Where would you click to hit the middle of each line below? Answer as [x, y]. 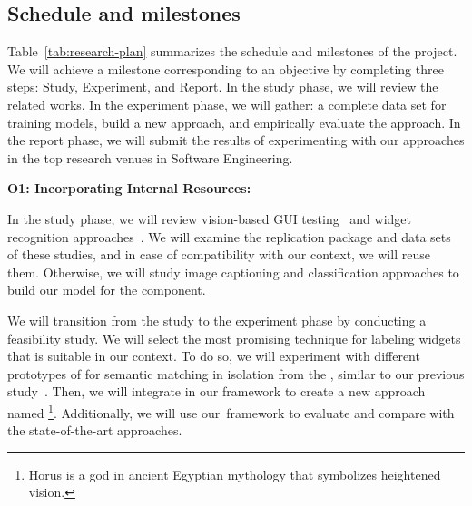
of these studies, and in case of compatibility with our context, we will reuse [219, 254]
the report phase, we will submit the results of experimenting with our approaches [236, 140]
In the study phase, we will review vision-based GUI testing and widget [210, 218]
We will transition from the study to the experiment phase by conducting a [217, 320]
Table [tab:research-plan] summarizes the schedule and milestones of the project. [232, 51]
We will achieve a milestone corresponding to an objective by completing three [226, 68]
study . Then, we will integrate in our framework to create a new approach [216, 391]
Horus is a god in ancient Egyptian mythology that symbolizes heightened [235, 474]
